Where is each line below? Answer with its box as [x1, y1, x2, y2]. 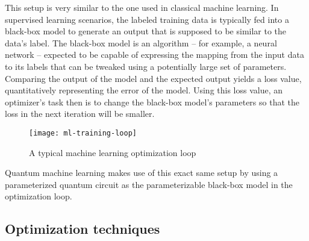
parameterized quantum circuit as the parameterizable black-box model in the [5, 178, 293, 190]
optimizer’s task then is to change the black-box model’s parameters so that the [5, 95, 299, 108]
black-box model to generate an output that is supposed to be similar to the [5, 25, 287, 37]
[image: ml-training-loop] [29, 128, 137, 137]
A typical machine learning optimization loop [29, 146, 196, 158]
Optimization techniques [5, 219, 160, 238]
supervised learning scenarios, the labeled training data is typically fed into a [5, 13, 289, 25]
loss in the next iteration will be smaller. [5, 107, 155, 120]
